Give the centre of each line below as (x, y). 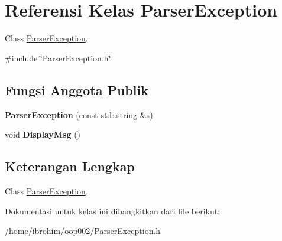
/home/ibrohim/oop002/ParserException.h (83, 231)
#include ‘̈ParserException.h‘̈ (58, 58)
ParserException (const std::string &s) (79, 114)
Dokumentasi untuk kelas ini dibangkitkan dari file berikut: (113, 211)
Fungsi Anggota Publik (77, 89)
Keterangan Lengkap (70, 166)
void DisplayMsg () (43, 134)
